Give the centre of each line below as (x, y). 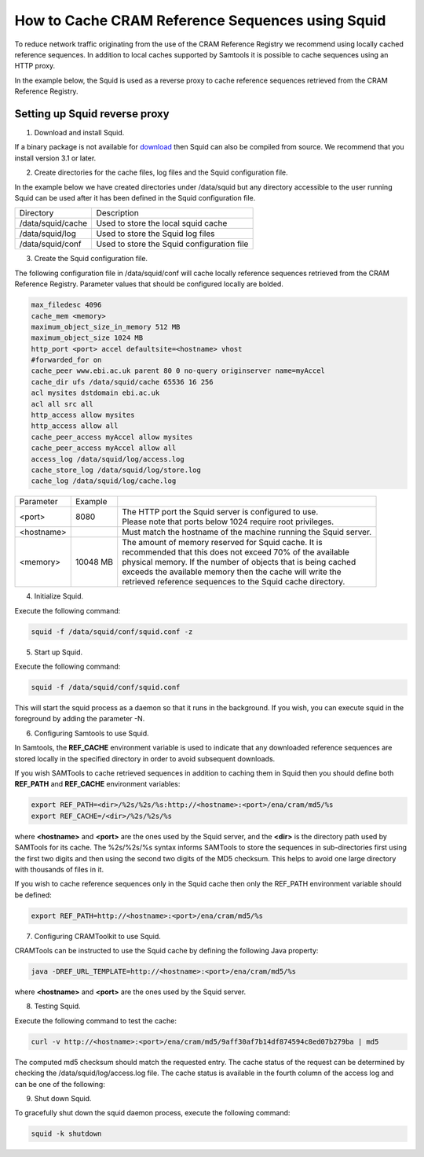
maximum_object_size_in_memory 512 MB (106, 327)
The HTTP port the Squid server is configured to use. (220, 512)
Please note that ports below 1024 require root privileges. (228, 521)
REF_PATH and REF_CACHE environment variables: (97, 784)
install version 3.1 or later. (55, 158)
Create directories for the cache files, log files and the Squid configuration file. (161, 172)
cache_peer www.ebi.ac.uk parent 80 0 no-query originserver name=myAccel (178, 371)
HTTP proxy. (35, 66)
